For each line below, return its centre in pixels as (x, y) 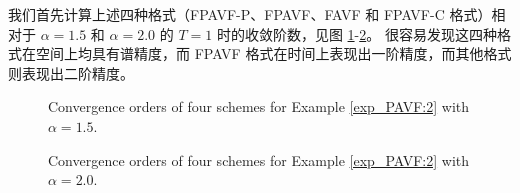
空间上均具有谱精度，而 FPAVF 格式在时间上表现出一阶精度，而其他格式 (273, 53)
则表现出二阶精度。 (71, 72)
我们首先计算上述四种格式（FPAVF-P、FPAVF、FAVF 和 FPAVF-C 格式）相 (257, 14)
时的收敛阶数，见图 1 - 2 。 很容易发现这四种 (356, 33)
